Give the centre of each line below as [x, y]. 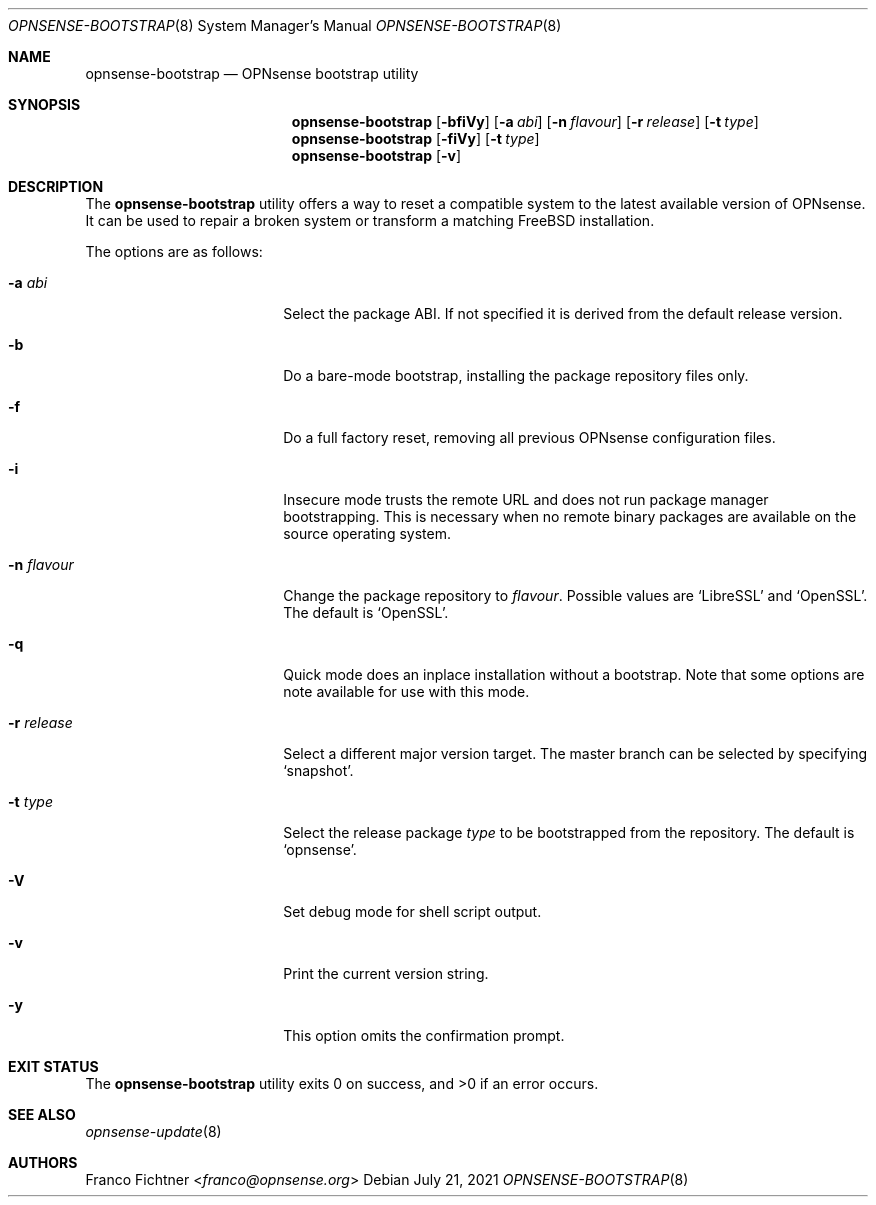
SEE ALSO [42, 1114]
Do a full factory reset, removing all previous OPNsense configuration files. [529, 437]
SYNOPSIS [44, 104]
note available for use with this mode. [406, 691]
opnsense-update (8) [153, 1131]
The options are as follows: [174, 251]
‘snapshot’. [318, 770]
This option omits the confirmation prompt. [424, 1035]
